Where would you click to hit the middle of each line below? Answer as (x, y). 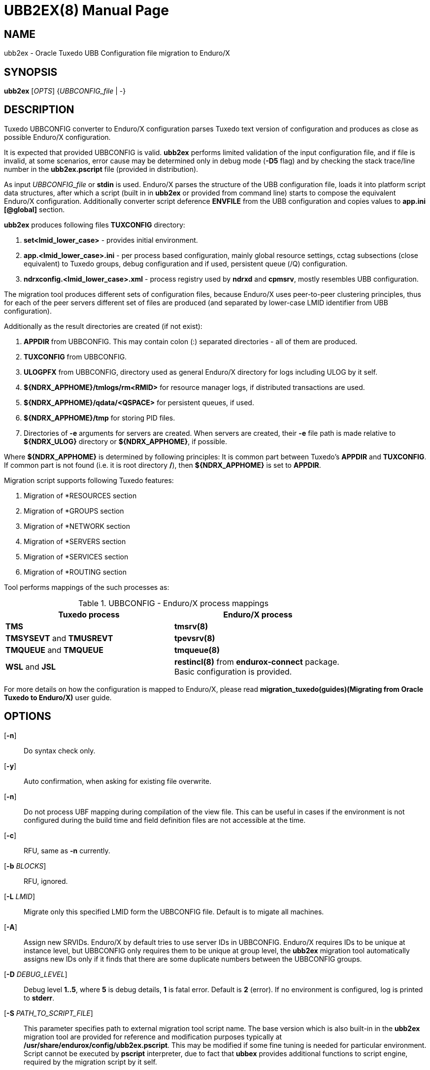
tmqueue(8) (197, 650)
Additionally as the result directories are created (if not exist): (103, 326)
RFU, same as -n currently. (67, 850)
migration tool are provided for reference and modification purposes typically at (153, 1037)
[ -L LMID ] (20, 896)
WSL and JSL (31, 666)
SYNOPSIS (31, 72)
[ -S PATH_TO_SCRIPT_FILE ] (49, 1013)
